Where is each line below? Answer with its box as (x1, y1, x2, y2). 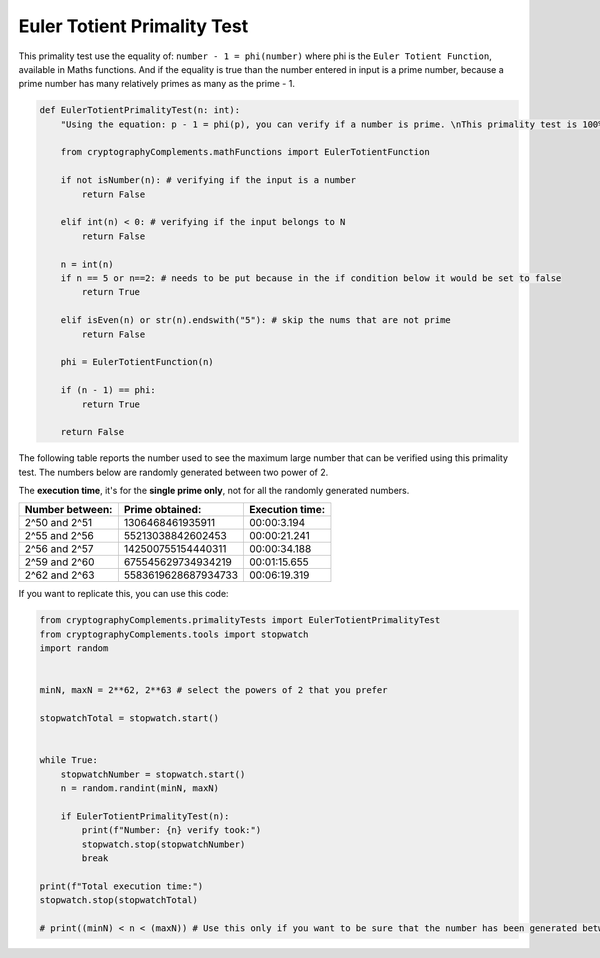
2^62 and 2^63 (24, 568, 95, 582)
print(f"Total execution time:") (39, 880, 204, 892)
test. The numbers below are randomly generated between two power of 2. (18, 466, 329, 478)
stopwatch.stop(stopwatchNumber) (81, 838, 246, 850)
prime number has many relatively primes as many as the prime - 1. (18, 78, 295, 90)
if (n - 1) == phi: (60, 385, 157, 396)
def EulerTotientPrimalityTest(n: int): (39, 105, 240, 116)
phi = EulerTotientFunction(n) (60, 356, 214, 368)
